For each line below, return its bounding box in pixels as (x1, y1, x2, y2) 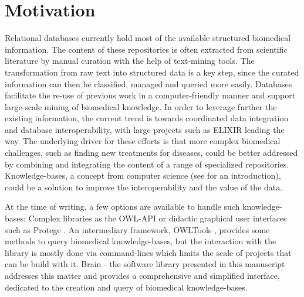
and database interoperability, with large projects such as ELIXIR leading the (5, 123, 285, 135)
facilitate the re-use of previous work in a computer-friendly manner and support (5, 89, 296, 101)
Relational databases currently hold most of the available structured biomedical (5, 32, 291, 44)
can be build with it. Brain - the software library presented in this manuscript (5, 258, 285, 270)
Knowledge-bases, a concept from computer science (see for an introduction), (5, 169, 281, 182)
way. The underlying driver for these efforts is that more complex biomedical (5, 135, 281, 147)
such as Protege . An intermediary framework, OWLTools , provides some (5, 223, 270, 235)
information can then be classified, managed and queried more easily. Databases (5, 77, 292, 90)
